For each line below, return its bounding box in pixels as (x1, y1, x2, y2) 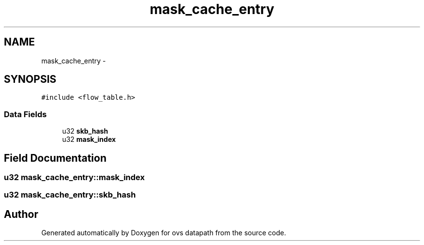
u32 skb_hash (62, 127, 108, 136)
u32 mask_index (62, 135, 116, 144)
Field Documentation (4, 152, 106, 164)
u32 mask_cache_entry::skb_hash (4, 190, 136, 200)
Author (4, 208, 38, 220)
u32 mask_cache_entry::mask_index (4, 172, 145, 183)
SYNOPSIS (4, 73, 57, 86)
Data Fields (4, 109, 47, 119)
